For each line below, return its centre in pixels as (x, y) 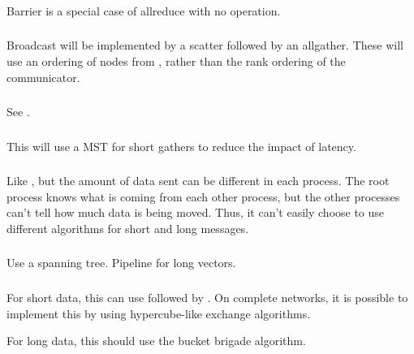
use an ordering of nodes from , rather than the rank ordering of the (176, 61)
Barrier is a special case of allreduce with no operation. (144, 10)
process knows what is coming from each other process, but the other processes (203, 196)
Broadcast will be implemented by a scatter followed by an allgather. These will (205, 45)
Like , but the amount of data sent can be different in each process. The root (198, 181)
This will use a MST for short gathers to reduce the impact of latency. (181, 146)
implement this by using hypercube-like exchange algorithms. (159, 313)
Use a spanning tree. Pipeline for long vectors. (121, 263)
